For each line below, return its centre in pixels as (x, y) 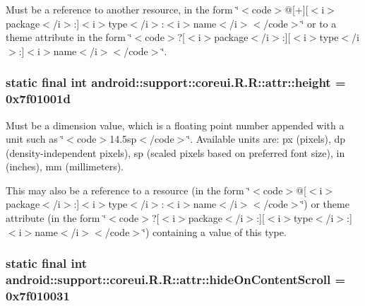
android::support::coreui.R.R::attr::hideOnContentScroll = (176, 279)
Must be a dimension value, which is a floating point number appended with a (175, 125)
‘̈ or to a (319, 23)
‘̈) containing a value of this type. (215, 231)
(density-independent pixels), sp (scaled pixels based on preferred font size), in (175, 152)
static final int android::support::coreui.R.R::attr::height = (176, 82)
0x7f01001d (38, 99)
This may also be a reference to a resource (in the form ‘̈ (128, 190)
